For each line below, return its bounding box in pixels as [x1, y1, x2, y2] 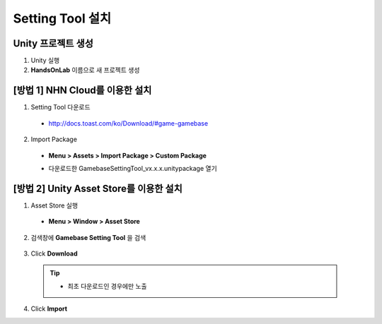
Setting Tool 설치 [13, 11, 112, 26]
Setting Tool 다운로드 [30, 103, 91, 112]
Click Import [30, 304, 67, 313]
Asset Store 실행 [30, 201, 78, 210]
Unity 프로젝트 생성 [13, 37, 93, 49]
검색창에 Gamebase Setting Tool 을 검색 [30, 233, 146, 241]
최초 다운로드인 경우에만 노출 [67, 282, 148, 290]
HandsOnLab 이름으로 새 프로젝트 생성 [30, 66, 140, 74]
